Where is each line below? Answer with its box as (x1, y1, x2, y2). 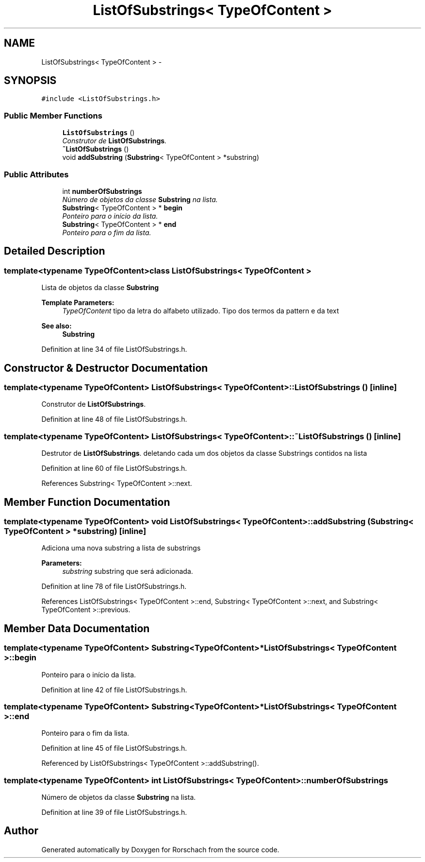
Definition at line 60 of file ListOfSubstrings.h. (41, 464, 187, 473)
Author (4, 825, 38, 837)
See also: (41, 322, 72, 330)
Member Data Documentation (4, 622, 150, 635)
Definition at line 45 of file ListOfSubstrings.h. (41, 744, 187, 753)
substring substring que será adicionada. (62, 567, 193, 576)
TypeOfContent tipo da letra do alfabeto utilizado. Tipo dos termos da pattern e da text (62, 307, 339, 315)
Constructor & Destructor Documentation (4, 362, 208, 374)
